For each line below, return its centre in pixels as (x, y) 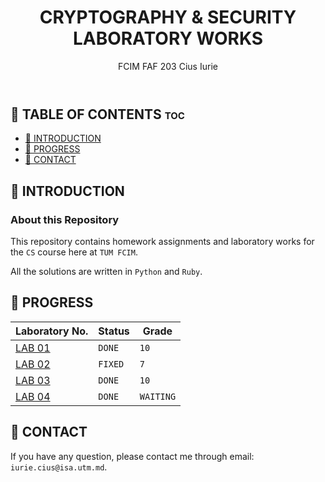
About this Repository (65, 219)
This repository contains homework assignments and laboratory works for (162, 242)
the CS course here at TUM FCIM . (74, 252)
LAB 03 (33, 380)
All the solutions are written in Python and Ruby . (106, 272)
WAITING (158, 396)
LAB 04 (33, 396)
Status (114, 331)
